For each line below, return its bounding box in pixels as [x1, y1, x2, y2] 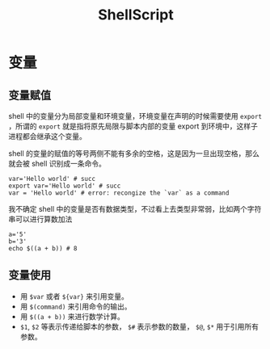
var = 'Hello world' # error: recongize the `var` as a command [8, 189, 230, 197]
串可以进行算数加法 [8, 214, 73, 224]
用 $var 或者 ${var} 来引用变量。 [19, 291, 129, 301]
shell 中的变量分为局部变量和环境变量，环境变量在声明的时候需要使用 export [8, 111, 263, 120]
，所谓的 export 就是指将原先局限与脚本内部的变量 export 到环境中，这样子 [8, 121, 259, 131]
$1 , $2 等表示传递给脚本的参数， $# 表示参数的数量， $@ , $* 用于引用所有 [19, 322, 259, 331]
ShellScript [98, 6, 174, 24]
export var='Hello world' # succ [8, 182, 121, 190]
